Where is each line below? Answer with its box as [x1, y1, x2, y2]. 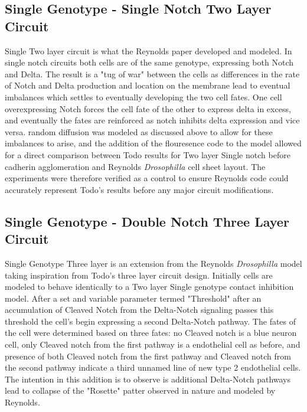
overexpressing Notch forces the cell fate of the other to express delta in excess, [5, 102, 291, 115]
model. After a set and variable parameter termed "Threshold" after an [5, 292, 262, 304]
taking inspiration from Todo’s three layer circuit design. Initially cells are [5, 269, 273, 281]
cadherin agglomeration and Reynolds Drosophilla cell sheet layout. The [5, 160, 266, 172]
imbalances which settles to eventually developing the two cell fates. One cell [5, 90, 282, 103]
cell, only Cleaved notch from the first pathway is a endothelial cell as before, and [5, 338, 301, 351]
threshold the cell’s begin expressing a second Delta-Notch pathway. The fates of [5, 315, 296, 327]
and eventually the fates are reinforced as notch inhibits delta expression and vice [5, 114, 300, 126]
